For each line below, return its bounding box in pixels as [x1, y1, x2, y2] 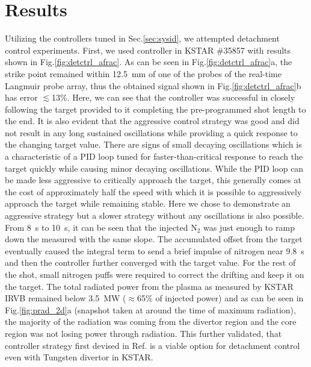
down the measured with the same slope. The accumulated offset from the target [5, 233, 303, 245]
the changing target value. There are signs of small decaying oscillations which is [5, 138, 302, 151]
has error [5, 91, 38, 104]
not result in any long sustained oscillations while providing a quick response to [5, 126, 298, 139]
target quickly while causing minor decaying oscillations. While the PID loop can [5, 162, 304, 174]
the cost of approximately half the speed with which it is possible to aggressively [5, 185, 302, 198]
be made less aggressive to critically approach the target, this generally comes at [5, 174, 301, 186]
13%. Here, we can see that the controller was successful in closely [51, 91, 295, 104]
